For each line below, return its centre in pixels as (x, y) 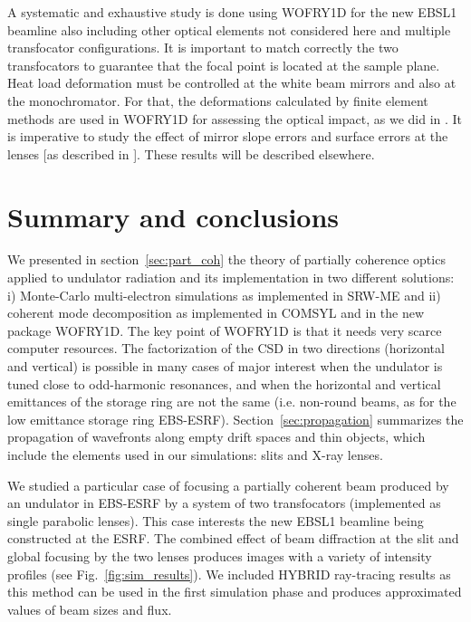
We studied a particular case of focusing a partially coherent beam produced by (228, 485)
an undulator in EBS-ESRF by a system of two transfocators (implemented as (224, 503)
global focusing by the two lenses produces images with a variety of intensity (220, 555)
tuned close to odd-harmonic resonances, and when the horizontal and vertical (224, 383)
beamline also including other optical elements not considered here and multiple (229, 29)
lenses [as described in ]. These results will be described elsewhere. (191, 153)
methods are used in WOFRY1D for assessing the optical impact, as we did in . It (235, 118)
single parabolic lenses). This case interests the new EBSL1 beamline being (216, 520)
